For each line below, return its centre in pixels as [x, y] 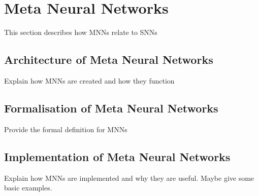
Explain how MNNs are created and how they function [89, 80]
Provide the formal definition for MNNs [66, 129]
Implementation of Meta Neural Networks [117, 156]
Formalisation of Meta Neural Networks [111, 108]
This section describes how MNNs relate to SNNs [81, 32]
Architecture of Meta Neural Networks [109, 60]
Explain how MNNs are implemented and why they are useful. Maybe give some [129, 178]
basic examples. [28, 188]
